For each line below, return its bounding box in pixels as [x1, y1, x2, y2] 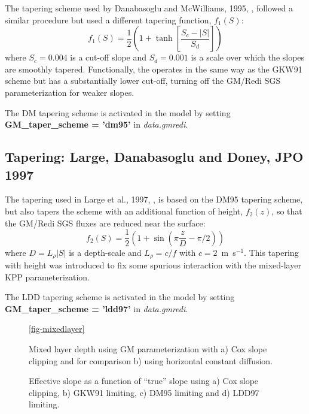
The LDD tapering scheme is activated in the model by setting [5, 291, 235, 303]
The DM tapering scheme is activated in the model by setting [5, 106, 231, 119]
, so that [271, 204, 302, 217]
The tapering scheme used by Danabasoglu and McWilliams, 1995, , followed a [5, 2, 293, 14]
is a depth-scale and [69, 246, 142, 258]
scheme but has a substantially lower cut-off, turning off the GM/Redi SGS [5, 74, 281, 87]
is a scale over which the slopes [191, 51, 305, 64]
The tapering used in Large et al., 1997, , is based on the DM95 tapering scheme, [5, 193, 303, 206]
